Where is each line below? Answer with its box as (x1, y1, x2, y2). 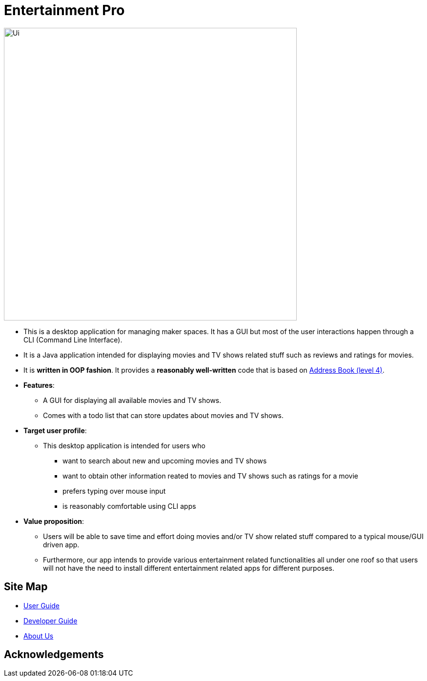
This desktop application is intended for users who (43, 441, 205, 450)
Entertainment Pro (4, 2, 125, 19)
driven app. (43, 540, 80, 549)
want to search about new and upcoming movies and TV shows (62, 456, 267, 465)
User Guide (23, 601, 60, 610)
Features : (23, 381, 55, 389)
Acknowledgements (4, 648, 104, 661)
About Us (23, 631, 54, 640)
